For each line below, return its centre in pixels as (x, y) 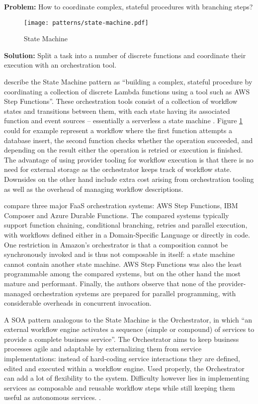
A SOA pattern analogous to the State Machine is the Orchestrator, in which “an (128, 319)
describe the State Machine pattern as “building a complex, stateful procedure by (128, 82)
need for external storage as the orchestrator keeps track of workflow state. (118, 169)
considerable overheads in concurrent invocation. (78, 303)
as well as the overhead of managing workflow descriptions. (94, 189)
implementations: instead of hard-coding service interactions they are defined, (122, 359)
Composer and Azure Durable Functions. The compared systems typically (117, 215)
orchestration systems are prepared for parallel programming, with (135, 293)
